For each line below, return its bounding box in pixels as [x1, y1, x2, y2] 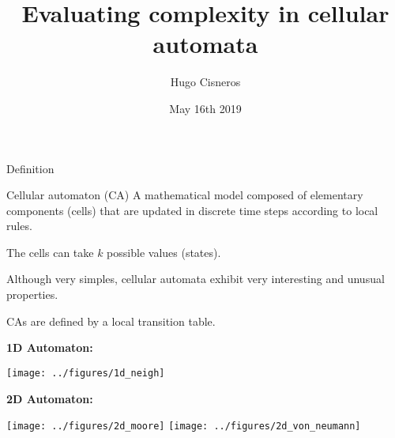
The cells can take [6, 244, 94, 260]
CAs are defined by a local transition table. [6, 312, 216, 329]
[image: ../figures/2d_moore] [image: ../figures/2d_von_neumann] [6, 421, 361, 432]
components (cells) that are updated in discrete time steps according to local [6, 202, 378, 218]
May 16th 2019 [169, 100, 242, 116]
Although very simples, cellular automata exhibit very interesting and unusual [6, 270, 385, 287]
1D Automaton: [6, 339, 93, 356]
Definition [6, 160, 55, 176]
